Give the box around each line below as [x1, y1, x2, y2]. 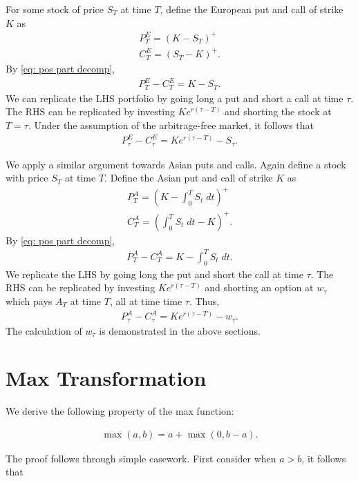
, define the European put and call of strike [160, 2, 343, 16]
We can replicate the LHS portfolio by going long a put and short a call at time [6, 90, 343, 105]
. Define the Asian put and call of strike [104, 170, 273, 185]
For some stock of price [6, 2, 104, 16]
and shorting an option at [205, 280, 314, 295]
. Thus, [189, 293, 220, 308]
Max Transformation [6, 364, 207, 392]
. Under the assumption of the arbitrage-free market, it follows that [28, 118, 314, 132]
